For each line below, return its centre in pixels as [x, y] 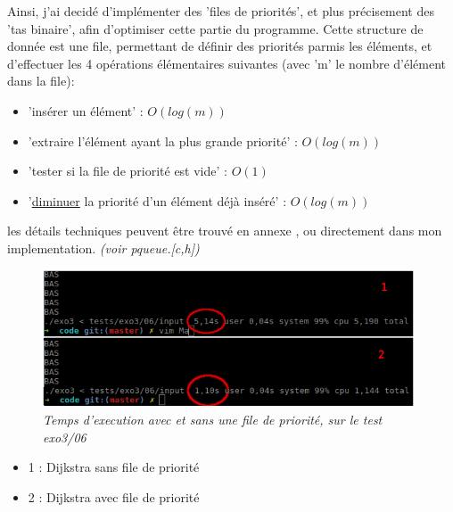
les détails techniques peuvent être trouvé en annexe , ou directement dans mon [225, 231]
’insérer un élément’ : [86, 110]
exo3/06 [65, 437]
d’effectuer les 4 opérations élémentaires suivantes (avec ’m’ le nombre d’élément [226, 63]
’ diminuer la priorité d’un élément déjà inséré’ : [157, 200]
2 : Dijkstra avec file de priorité [114, 496]
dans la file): [41, 81]
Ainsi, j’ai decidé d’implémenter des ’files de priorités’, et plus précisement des [221, 11]
